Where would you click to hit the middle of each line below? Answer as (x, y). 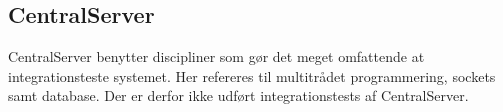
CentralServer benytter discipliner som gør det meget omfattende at (216, 56)
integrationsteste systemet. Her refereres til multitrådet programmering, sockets (252, 75)
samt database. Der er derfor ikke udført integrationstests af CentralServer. (238, 95)
